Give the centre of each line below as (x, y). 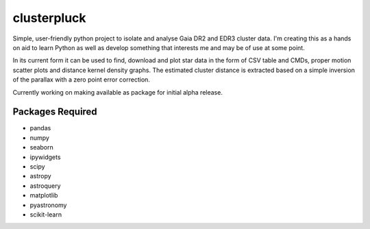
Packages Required (55, 112)
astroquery (45, 186)
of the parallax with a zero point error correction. (82, 80)
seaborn (42, 147)
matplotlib (44, 195)
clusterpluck (49, 18)
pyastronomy (48, 205)
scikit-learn (46, 214)
